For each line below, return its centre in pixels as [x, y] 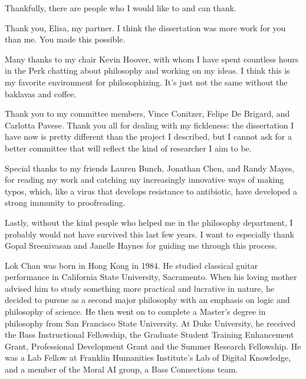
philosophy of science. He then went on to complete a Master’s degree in [135, 312]
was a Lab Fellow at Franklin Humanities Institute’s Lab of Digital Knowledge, [148, 357]
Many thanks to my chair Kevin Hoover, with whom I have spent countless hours [152, 59]
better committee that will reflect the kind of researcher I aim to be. [128, 148]
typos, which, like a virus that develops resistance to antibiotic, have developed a [151, 191]
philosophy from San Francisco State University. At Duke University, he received [150, 323]
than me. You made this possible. [65, 39]
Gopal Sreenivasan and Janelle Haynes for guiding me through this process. [141, 245]
